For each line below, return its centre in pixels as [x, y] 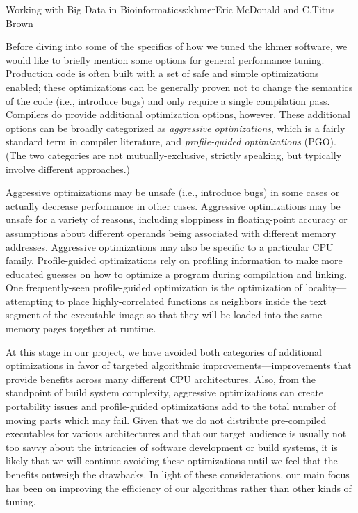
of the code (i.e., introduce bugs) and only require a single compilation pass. [168, 100]
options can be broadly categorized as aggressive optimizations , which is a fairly [176, 128]
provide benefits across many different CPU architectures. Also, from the [161, 378]
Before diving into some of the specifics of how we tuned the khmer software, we [177, 46]
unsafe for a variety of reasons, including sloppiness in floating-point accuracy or [177, 219]
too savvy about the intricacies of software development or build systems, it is [172, 447]
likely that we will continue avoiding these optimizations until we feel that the [172, 461]
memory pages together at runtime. [81, 328]
